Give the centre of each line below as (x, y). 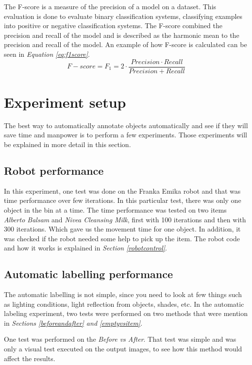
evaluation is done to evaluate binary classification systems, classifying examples (123, 16)
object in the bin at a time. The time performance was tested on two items (115, 209)
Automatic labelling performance (88, 274)
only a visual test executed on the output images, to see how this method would (123, 349)
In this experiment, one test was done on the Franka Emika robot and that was (122, 191)
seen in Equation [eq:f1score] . (47, 54)
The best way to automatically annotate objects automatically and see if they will (126, 125)
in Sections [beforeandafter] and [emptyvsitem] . (73, 323)
